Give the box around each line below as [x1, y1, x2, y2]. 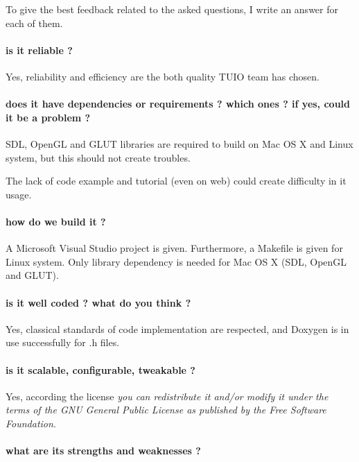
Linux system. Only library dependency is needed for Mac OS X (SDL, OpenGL [6, 254, 347, 268]
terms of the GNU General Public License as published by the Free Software [6, 402, 326, 417]
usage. [6, 187, 32, 201]
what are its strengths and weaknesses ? [6, 443, 201, 458]
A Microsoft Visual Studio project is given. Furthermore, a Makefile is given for [6, 241, 343, 255]
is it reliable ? [6, 42, 73, 57]
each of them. [6, 15, 63, 30]
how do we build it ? [6, 214, 106, 228]
